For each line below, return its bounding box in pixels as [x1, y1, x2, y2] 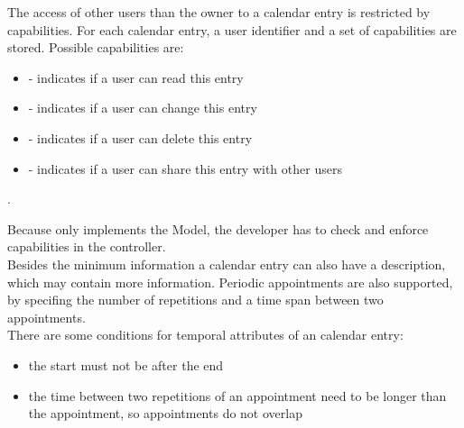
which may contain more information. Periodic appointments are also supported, [7, 272, 453, 291]
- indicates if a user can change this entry [28, 98, 257, 117]
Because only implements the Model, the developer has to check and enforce [7, 219, 429, 238]
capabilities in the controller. [7, 237, 166, 256]
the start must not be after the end [28, 355, 224, 374]
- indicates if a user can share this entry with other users [28, 159, 342, 178]
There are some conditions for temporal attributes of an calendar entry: [7, 325, 404, 344]
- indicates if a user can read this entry [28, 68, 244, 87]
